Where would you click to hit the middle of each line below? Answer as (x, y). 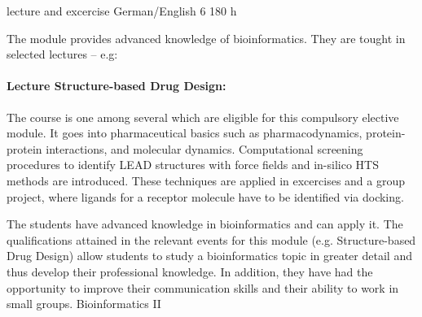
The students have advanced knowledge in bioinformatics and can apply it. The (205, 224)
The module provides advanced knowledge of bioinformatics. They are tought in (206, 38)
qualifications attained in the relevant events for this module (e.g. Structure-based (211, 239)
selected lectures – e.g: (62, 54)
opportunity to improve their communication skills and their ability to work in (203, 287)
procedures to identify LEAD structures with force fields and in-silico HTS (193, 165)
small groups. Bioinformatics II (84, 304)
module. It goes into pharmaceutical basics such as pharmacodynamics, (185, 133)
